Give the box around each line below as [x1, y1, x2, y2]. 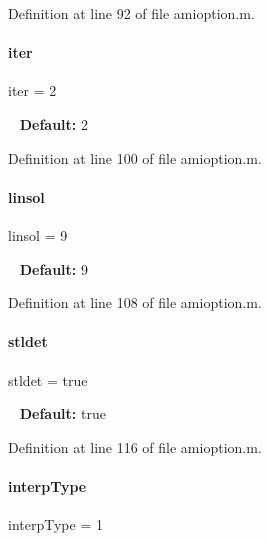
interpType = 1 [8, 514, 103, 535]
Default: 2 [19, 113, 88, 134]
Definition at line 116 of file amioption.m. [8, 436, 262, 457]
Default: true [19, 403, 106, 424]
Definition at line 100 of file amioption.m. [8, 147, 262, 168]
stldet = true [8, 369, 88, 390]
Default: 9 [19, 258, 88, 279]
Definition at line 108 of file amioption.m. [8, 292, 262, 313]
